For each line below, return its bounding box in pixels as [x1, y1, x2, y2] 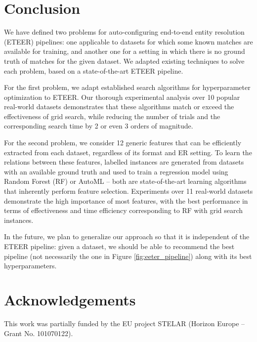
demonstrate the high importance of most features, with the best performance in [4, 195, 248, 206]
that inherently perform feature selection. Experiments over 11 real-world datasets [4, 186, 253, 196]
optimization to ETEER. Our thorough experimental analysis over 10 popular [4, 91, 240, 102]
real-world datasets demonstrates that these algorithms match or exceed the [4, 101, 234, 112]
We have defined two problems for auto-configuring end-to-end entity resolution [4, 27, 245, 37]
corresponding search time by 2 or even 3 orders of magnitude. [4, 121, 193, 131]
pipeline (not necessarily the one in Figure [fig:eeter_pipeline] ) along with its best [4, 251, 252, 261]
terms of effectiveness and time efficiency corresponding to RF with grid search [4, 205, 243, 215]
